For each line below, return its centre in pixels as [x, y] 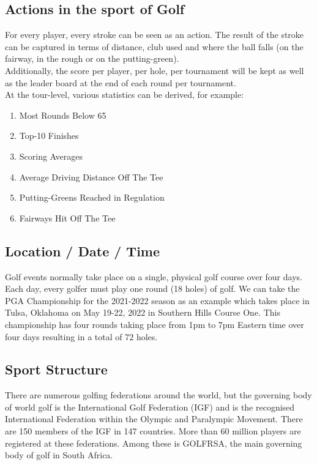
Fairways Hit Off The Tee [67, 218]
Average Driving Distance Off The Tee [91, 177]
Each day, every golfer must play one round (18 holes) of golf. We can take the [152, 288]
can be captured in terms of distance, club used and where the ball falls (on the [154, 46]
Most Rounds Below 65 [63, 115]
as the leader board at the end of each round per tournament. [121, 82]
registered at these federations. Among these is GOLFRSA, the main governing [154, 443]
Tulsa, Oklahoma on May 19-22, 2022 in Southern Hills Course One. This [143, 312]
